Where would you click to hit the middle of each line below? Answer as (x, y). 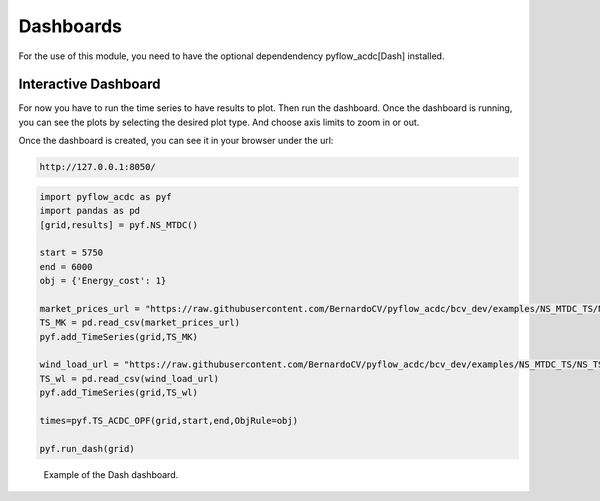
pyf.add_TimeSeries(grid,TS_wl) (119, 393)
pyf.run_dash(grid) (87, 448)
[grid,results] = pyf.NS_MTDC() (119, 224)
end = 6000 (66, 266)
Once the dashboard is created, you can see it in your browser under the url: (176, 141)
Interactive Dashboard (89, 84)
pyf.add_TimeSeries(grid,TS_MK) (119, 336)
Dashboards (70, 26)
